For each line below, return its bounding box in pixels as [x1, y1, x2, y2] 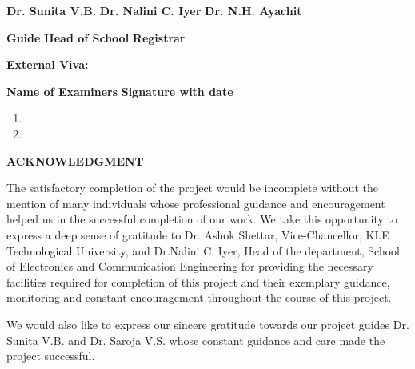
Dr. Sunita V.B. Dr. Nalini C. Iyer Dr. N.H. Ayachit [6, 2, 302, 18]
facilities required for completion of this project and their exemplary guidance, [6, 273, 390, 290]
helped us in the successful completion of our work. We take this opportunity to [6, 211, 397, 227]
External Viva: [6, 56, 89, 73]
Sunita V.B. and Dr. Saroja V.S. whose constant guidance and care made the [6, 331, 385, 348]
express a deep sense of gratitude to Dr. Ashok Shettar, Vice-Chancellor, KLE [6, 226, 389, 243]
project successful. [6, 347, 95, 364]
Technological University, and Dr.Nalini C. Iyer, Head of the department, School [6, 242, 401, 259]
